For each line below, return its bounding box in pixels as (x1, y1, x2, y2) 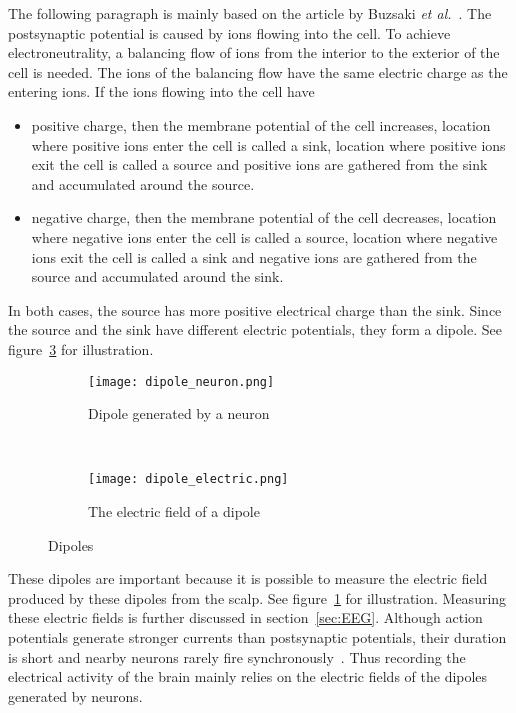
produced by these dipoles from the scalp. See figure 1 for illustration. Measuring (8, 587, 507, 608)
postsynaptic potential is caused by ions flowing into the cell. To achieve (8, 22, 451, 43)
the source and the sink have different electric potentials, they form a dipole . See (8, 319, 502, 340)
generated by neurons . (8, 685, 143, 706)
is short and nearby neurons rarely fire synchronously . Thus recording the (8, 646, 466, 667)
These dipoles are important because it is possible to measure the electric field (8, 568, 488, 589)
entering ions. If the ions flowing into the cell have (8, 81, 315, 102)
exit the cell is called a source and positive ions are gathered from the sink (31, 154, 488, 175)
